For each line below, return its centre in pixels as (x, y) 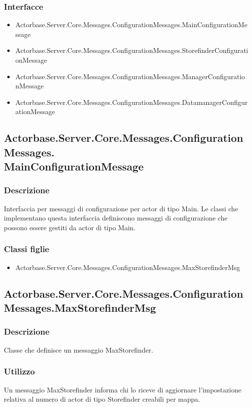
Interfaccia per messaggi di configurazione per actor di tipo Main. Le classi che (121, 208)
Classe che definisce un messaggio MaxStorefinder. (79, 349)
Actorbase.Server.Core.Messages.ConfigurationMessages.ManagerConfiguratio (130, 76)
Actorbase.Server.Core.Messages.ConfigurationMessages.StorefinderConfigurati (132, 50)
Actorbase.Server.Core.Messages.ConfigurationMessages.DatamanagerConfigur (131, 102)
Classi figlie (27, 249)
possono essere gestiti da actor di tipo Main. (70, 227)
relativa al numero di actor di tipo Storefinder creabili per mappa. (102, 399)
